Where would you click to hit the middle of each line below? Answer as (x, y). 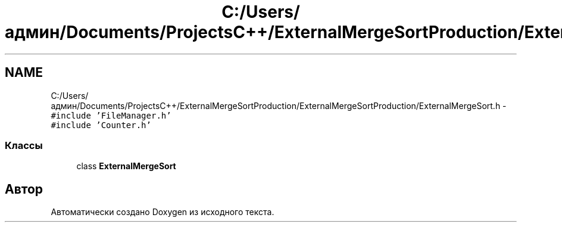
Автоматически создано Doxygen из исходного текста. (163, 212)
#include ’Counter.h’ (101, 125)
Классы (24, 145)
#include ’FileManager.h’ (111, 115)
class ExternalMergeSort (126, 166)
